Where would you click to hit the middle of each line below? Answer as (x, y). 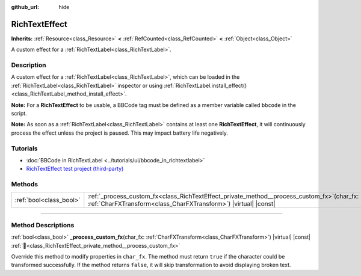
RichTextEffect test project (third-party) (75, 169)
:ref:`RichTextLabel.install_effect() (205, 85)
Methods (25, 185)
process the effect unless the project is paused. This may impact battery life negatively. (120, 133)
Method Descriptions (43, 225)
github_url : (25, 7)
